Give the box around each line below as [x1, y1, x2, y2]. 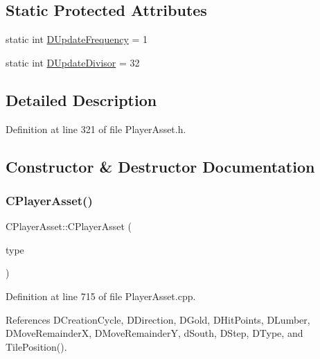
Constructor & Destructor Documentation [6, 155, 315, 177]
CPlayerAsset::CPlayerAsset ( [6, 219, 132, 234]
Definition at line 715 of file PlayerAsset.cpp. [6, 288, 196, 303]
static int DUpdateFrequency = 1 [6, 32, 148, 46]
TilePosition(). [6, 339, 67, 353]
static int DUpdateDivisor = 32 [6, 55, 140, 69]
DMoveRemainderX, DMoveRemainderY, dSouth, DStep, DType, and [6, 326, 303, 340]
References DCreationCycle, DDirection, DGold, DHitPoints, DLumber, [6, 312, 310, 326]
